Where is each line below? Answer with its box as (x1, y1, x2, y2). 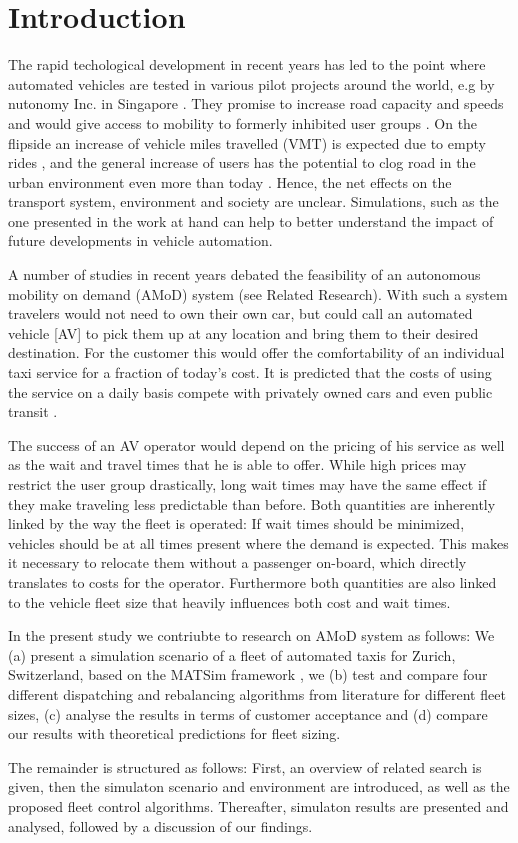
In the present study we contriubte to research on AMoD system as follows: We (8, 625, 495, 646)
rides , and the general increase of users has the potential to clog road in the (8, 152, 476, 173)
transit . (8, 401, 58, 422)
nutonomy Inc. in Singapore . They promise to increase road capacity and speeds (8, 93, 504, 114)
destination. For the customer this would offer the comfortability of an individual (8, 342, 505, 363)
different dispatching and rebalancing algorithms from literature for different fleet (8, 683, 506, 704)
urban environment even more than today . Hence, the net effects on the (8, 171, 452, 192)
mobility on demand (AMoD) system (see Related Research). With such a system (8, 283, 508, 304)
